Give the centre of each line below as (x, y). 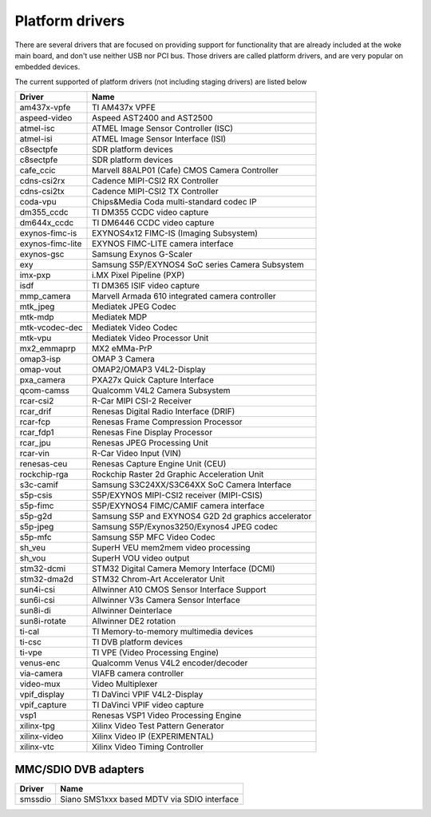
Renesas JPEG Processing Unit (150, 443)
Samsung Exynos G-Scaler (142, 254)
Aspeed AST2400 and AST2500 (152, 118)
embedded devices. (47, 67)
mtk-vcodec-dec (51, 327)
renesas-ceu (43, 464)
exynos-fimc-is (48, 233)
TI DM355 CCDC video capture (150, 212)
